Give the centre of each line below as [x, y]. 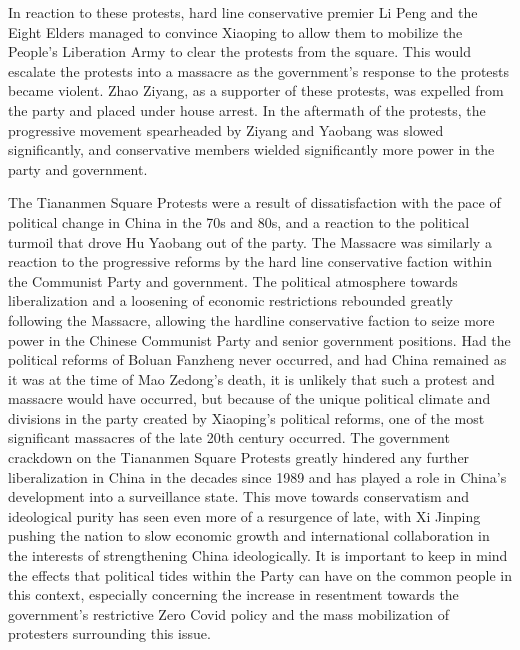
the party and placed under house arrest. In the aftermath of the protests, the [247, 109]
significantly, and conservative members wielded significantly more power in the [251, 149]
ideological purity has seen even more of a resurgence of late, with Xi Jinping [244, 515]
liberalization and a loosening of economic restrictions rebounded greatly [230, 300]
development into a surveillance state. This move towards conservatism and [238, 496]
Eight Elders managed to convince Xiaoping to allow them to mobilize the [235, 31]
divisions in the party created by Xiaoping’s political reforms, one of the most [246, 417]
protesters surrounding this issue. [109, 633]
